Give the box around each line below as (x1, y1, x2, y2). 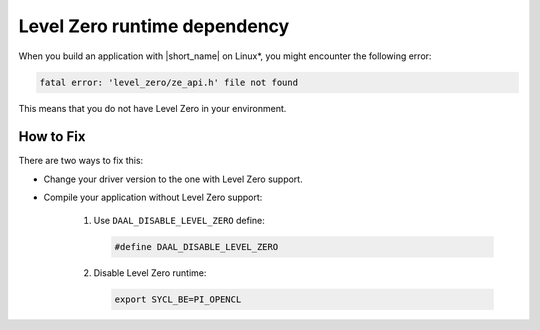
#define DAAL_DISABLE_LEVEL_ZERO (114, 241, 279, 252)
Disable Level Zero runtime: (93, 266, 207, 279)
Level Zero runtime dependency (18, 15, 290, 37)
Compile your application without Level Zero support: (43, 191, 263, 204)
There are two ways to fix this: (18, 155, 144, 167)
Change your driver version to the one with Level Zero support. (43, 173, 304, 185)
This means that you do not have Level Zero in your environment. (18, 102, 287, 114)
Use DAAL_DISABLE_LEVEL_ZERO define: (93, 214, 265, 226)
